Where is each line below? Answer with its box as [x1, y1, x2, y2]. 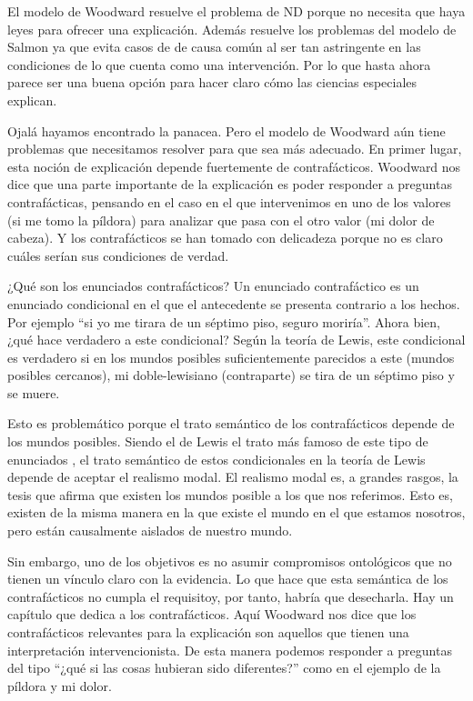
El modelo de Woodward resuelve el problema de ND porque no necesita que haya [7, 2, 466, 20]
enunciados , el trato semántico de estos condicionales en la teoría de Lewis [7, 449, 426, 468]
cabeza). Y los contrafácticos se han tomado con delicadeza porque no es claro [7, 228, 443, 247]
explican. [7, 90, 57, 109]
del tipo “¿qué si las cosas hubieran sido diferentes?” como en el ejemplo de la [7, 658, 441, 677]
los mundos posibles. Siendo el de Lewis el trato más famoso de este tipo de [7, 432, 428, 451]
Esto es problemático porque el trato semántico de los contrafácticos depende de [7, 414, 455, 433]
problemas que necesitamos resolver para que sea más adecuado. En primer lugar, [7, 139, 462, 158]
